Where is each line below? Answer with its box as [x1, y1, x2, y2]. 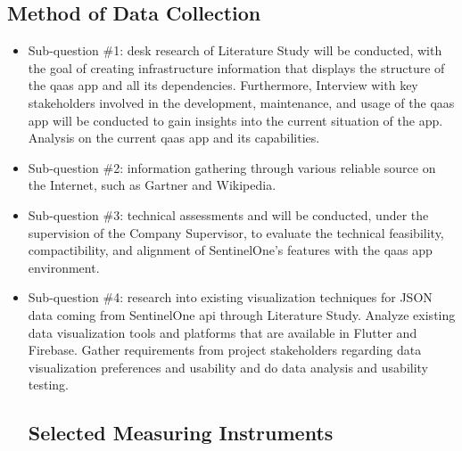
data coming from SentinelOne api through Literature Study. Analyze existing [28, 305, 456, 324]
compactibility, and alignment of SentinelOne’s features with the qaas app [28, 241, 433, 259]
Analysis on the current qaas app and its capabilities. [28, 128, 320, 147]
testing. [28, 375, 69, 394]
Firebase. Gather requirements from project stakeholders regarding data [28, 340, 422, 359]
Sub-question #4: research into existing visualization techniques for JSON [28, 288, 433, 307]
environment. [28, 258, 100, 276]
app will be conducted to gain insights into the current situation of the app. [28, 111, 443, 129]
